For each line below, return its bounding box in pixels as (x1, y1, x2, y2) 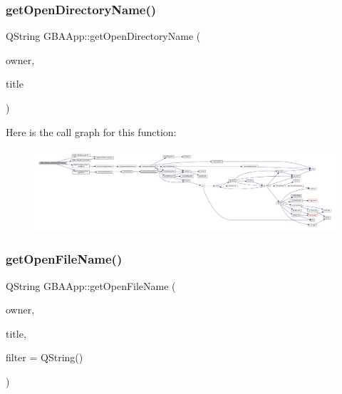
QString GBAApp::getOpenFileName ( (6, 278, 176, 293)
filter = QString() (6, 350, 83, 365)
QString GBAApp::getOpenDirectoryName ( (6, 28, 201, 43)
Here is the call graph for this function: (6, 124, 177, 139)
